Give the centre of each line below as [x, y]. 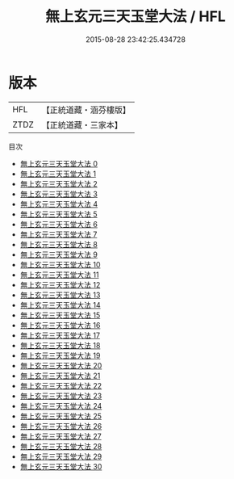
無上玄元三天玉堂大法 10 [60, 264]
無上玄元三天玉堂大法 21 [60, 376]
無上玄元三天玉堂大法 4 [59, 204]
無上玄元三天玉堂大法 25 [61, 416]
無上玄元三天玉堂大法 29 [61, 456]
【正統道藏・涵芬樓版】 [86, 110]
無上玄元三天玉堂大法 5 [59, 214]
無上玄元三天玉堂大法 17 [60, 335]
